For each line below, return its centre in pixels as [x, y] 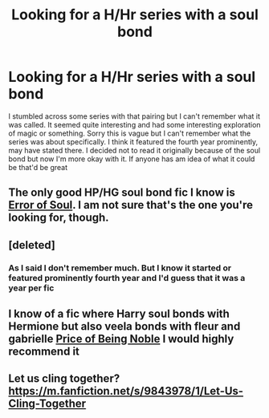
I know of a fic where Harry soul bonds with [119, 314]
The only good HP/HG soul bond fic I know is [122, 193]
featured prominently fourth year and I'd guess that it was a [127, 278]
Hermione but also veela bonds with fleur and [124, 327]
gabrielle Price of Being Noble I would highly [121, 339]
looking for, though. [59, 218]
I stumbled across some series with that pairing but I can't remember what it [134, 116]
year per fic [31, 288]
